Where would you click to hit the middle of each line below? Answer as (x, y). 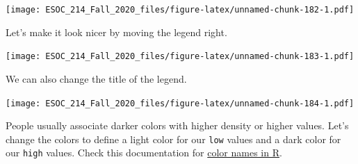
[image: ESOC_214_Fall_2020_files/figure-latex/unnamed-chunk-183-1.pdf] (180, 57)
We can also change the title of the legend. (96, 78)
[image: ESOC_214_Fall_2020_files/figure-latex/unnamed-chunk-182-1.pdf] (180, 10)
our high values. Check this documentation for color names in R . (144, 153)
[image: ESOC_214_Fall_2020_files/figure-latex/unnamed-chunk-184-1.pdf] (180, 103)
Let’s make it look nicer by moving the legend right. (116, 32)
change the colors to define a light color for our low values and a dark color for (173, 139)
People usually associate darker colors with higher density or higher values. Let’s (177, 125)
